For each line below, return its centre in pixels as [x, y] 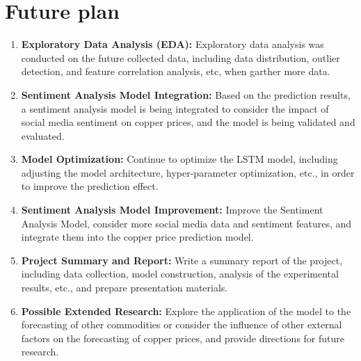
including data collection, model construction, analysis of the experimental [180, 274]
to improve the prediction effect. [90, 186]
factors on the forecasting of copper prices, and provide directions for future [183, 338]
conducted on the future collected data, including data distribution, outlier [180, 57]
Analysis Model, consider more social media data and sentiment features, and [186, 223]
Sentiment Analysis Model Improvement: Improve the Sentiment [172, 210]
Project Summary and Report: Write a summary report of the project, [182, 260]
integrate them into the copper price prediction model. [137, 237]
